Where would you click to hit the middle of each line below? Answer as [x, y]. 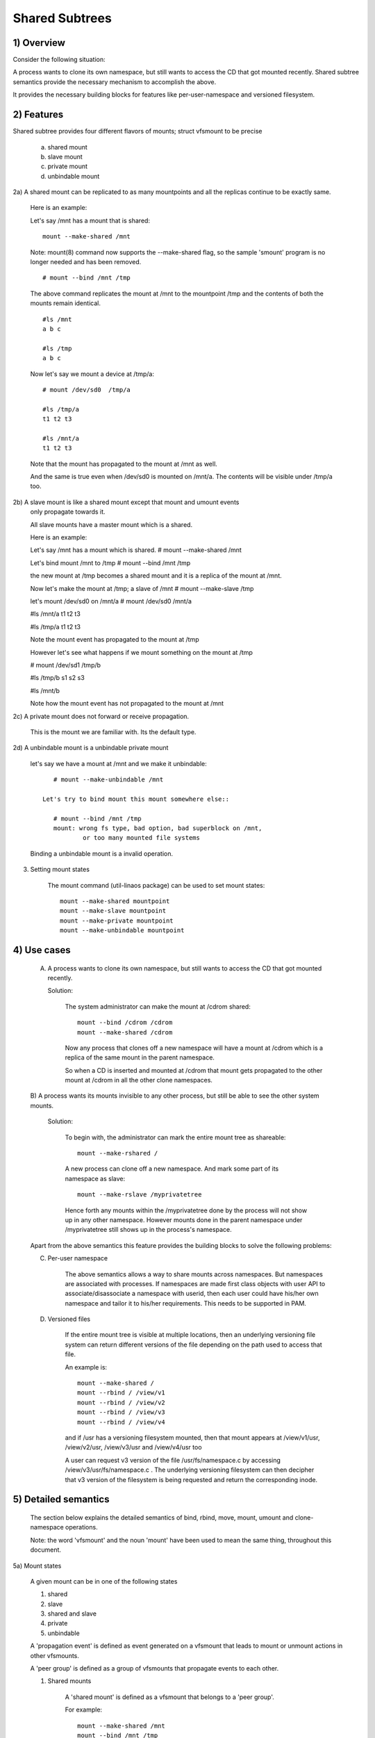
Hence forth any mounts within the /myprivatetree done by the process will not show [186, 1210]
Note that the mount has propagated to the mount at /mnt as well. [124, 464]
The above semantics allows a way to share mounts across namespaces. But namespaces [194, 1274]
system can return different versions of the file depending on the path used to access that [193, 1345]
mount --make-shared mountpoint [115, 901]
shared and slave [72, 1614]
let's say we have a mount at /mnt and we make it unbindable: [119, 763]
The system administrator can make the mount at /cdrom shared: [158, 1006]
